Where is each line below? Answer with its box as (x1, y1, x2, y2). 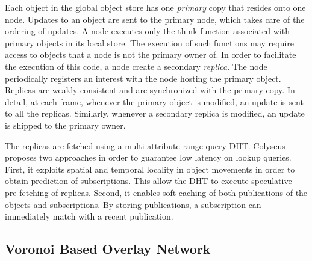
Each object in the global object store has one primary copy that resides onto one (5, 1, 306, 13)
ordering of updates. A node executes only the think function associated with (5, 25, 290, 37)
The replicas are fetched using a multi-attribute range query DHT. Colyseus (5, 139, 285, 152)
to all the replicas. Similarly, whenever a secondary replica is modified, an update (5, 107, 305, 120)
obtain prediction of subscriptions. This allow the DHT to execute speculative (5, 174, 292, 187)
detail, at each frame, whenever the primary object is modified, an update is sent (5, 95, 304, 108)
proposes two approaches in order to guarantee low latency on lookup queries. (5, 151, 292, 164)
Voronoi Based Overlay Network (5, 239, 211, 258)
